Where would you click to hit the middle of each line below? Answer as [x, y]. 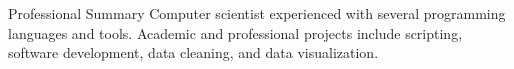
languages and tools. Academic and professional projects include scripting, [235, 32]
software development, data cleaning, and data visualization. [193, 52]
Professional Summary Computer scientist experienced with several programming [257, 13]
